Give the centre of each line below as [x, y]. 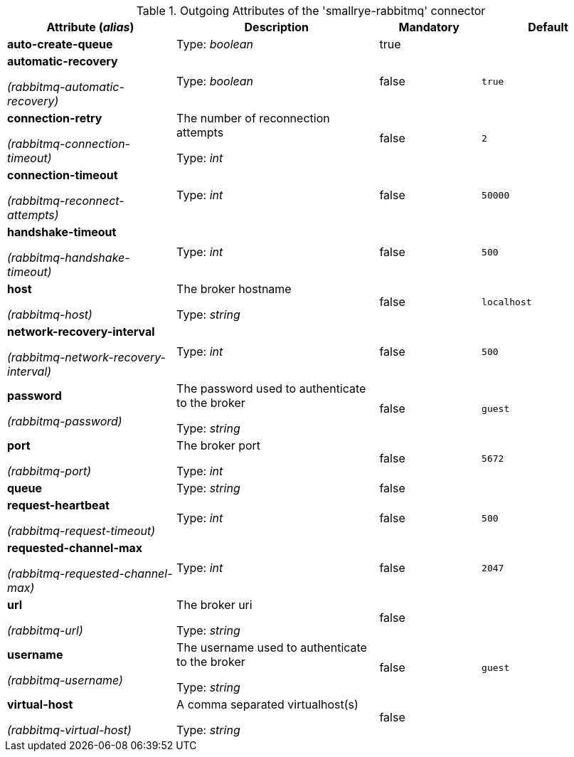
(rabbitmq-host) [50, 314]
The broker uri [214, 605]
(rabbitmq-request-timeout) [81, 531]
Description [276, 27]
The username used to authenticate [272, 647]
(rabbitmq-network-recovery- [86, 357]
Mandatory [429, 27]
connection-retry [55, 118]
